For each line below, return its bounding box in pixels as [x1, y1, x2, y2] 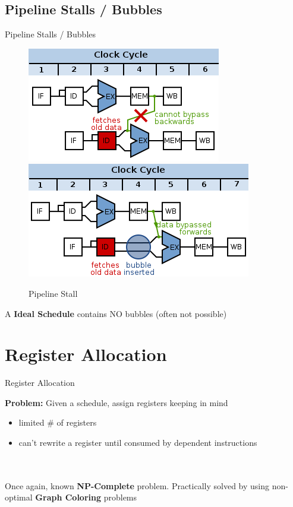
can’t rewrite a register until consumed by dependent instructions [18, 436, 257, 449]
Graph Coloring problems [35, 491, 137, 503]
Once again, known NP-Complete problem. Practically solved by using [5, 479, 270, 492]
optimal [5, 491, 33, 503]
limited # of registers [18, 416, 97, 429]
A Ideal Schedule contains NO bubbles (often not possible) [5, 307, 227, 319]
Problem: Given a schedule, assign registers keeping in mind [5, 396, 228, 408]
